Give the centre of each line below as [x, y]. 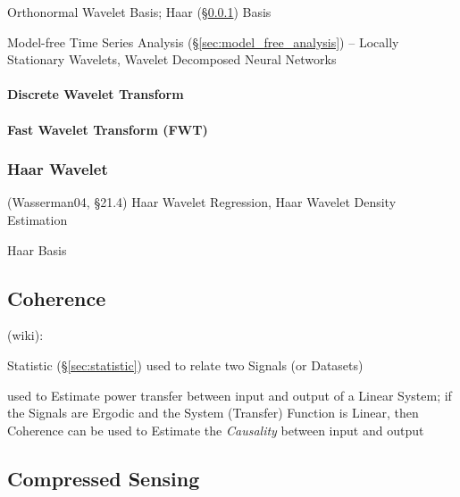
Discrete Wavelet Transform [96, 94]
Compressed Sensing [104, 478]
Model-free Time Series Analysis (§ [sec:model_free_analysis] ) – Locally [203, 41]
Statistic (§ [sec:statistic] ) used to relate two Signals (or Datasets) [185, 364]
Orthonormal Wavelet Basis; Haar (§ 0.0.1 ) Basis [139, 12]
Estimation [38, 219]
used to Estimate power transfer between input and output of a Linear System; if [230, 395]
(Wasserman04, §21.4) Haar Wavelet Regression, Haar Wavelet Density [202, 202]
